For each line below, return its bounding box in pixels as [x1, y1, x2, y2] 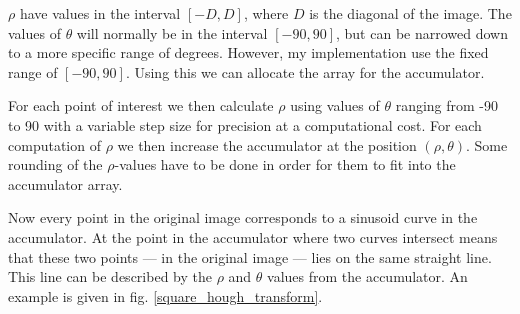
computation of [8, 134, 101, 155]
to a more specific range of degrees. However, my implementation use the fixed [8, 42, 489, 63]
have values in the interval [19, 3, 181, 23]
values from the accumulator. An [267, 266, 468, 287]
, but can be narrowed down [335, 22, 508, 43]
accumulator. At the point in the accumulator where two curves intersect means [8, 226, 498, 247]
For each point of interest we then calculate [8, 95, 274, 116]
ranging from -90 [395, 95, 499, 116]
